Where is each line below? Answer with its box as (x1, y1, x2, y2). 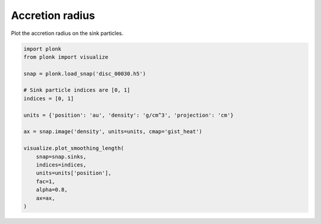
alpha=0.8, (36, 187, 68, 193)
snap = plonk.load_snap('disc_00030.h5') (23, 70, 146, 77)
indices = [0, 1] (23, 95, 74, 102)
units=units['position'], (36, 169, 112, 177)
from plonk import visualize (23, 53, 109, 60)
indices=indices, (36, 162, 87, 168)
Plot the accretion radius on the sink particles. (11, 30, 124, 37)
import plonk (23, 45, 62, 52)
